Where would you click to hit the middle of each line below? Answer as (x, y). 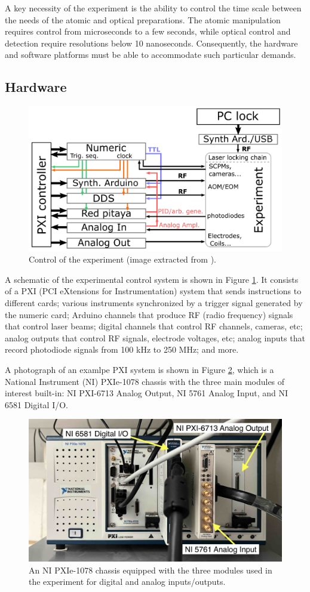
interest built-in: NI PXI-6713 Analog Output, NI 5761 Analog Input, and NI (147, 393)
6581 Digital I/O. (36, 404)
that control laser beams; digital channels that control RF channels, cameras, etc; (154, 326)
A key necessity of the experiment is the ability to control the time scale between (153, 8)
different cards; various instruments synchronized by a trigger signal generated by (154, 303)
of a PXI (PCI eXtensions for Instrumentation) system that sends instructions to (153, 291)
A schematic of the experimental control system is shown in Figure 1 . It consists (152, 279)
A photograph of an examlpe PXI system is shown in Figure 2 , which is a (139, 370)
